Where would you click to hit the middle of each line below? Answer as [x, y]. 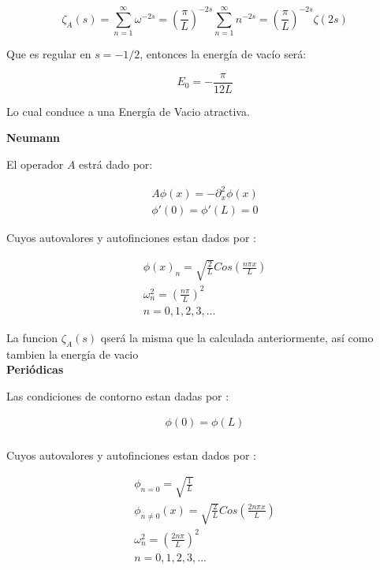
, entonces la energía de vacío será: [223, 54]
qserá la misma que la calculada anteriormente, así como [237, 337]
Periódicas [35, 369]
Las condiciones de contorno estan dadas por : [118, 395]
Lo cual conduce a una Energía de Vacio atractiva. [128, 111]
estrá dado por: [116, 164]
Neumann [34, 138]
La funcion [32, 337]
